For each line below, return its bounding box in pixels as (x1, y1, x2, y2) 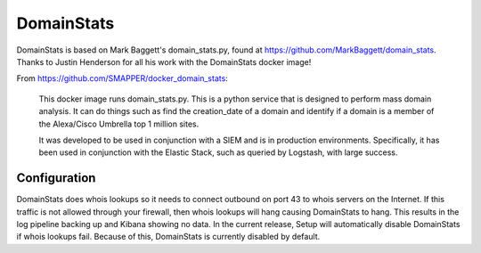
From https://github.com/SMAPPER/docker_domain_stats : (16, 73, 229, 84)
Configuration (16, 170, 96, 186)
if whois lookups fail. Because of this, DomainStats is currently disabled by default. (16, 232, 321, 242)
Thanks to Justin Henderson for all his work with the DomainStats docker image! (16, 56, 312, 67)
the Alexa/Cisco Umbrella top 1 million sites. (38, 118, 200, 129)
